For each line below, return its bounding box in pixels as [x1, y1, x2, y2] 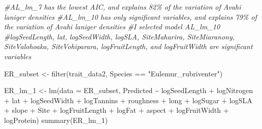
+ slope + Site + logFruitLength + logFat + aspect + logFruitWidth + [4, 105, 229, 115]
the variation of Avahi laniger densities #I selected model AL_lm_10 [4, 21, 220, 32]
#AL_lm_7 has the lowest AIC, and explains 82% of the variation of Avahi [4, 2, 241, 12]
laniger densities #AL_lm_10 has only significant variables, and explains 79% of [4, 11, 257, 22]
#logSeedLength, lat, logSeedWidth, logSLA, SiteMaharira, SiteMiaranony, [4, 31, 235, 41]
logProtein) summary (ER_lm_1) [4, 114, 108, 125]
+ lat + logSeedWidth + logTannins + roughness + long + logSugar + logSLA [4, 95, 252, 105]
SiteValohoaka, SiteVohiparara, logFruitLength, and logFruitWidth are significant [4, 41, 253, 52]
